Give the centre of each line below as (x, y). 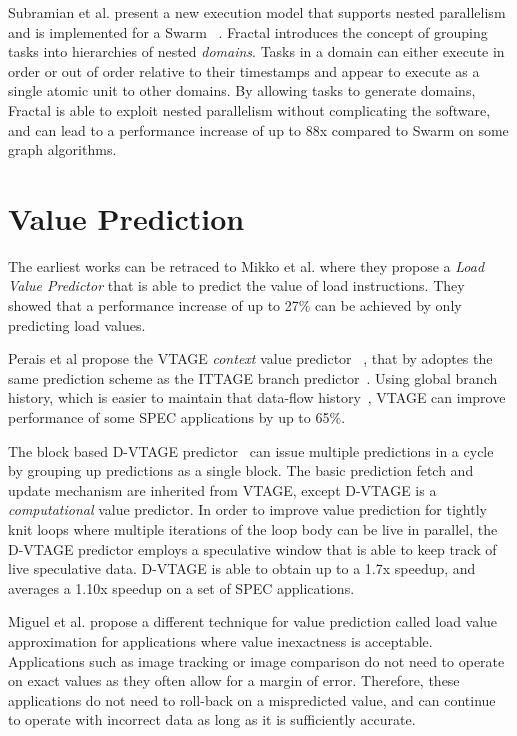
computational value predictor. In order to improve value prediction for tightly (247, 509)
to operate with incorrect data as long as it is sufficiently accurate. (212, 719)
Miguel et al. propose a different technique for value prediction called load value (253, 621)
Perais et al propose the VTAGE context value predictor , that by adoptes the (250, 358)
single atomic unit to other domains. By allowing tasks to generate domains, (242, 90)
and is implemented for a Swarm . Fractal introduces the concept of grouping (248, 31)
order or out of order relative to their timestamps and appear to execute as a (244, 70)
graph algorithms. (62, 149)
